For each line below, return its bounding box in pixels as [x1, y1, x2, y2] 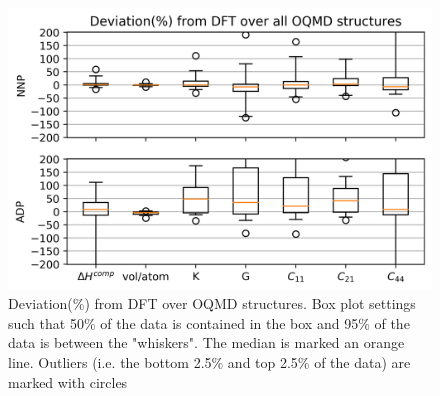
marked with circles [8, 371, 128, 392]
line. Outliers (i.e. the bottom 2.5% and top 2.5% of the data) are [8, 351, 411, 372]
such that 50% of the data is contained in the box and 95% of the [8, 312, 410, 333]
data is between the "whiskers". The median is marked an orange [8, 332, 405, 353]
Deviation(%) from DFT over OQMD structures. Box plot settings [8, 293, 416, 314]
